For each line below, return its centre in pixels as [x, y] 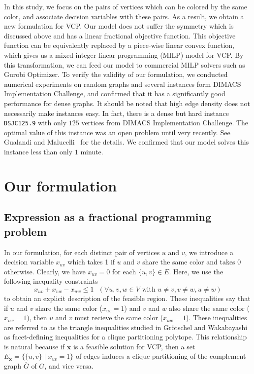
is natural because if [34, 346]
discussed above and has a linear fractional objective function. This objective [120, 35]
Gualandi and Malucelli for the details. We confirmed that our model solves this [127, 142]
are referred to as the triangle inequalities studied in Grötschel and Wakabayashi [126, 327]
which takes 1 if [91, 262]
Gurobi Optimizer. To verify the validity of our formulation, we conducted [116, 74]
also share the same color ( [209, 308]
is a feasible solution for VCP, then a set [134, 346]
